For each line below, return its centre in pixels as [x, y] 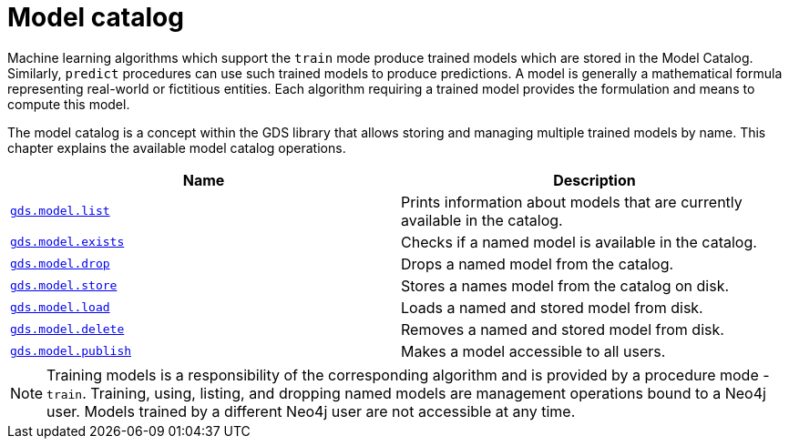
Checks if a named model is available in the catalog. [579, 242]
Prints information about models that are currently [572, 202]
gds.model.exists [67, 242]
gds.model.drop [60, 264]
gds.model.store [64, 286]
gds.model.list [60, 211]
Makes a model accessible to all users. [533, 351]
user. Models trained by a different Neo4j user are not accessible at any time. [311, 411]
